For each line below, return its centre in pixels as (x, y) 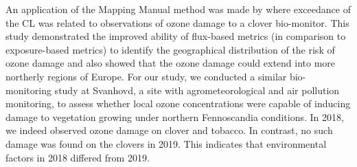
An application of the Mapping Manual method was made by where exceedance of (178, 9)
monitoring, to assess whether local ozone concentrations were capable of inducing (178, 103)
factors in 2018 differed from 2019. (78, 157)
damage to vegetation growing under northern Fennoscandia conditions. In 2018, (175, 116)
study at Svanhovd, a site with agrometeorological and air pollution (197, 90)
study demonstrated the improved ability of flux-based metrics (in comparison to (176, 36)
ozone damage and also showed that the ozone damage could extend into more (171, 63)
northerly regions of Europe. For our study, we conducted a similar (146, 76)
